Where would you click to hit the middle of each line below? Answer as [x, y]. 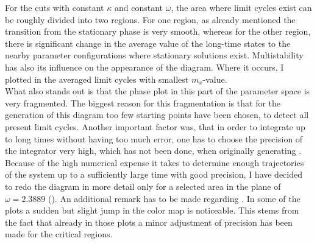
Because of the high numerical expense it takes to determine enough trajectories [155, 162]
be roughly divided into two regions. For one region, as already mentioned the [150, 19]
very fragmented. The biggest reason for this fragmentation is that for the [143, 103]
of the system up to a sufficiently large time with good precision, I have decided [154, 174]
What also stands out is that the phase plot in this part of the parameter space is [158, 91]
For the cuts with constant [55, 7]
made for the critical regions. [59, 234]
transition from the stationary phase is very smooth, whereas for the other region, [158, 31]
